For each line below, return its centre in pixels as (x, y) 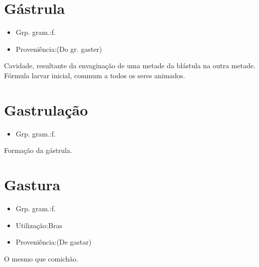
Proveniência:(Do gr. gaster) (59, 49)
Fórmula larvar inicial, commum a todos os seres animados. (95, 75)
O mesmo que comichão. (41, 258)
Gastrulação (46, 109)
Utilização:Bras (39, 225)
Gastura (32, 184)
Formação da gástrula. (38, 150)
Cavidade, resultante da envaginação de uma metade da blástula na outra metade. (130, 66)
